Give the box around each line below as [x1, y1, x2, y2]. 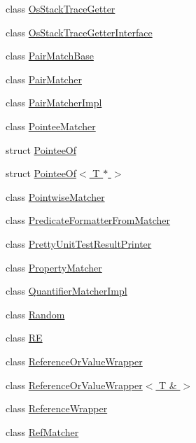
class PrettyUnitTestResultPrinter [6, 236, 152, 251]
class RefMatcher [6, 424, 79, 439]
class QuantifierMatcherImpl [6, 283, 127, 298]
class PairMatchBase [6, 48, 94, 63]
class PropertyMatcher [6, 260, 102, 274]
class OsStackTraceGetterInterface [6, 24, 153, 39]
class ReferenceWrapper [6, 401, 108, 416]
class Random [6, 307, 65, 321]
